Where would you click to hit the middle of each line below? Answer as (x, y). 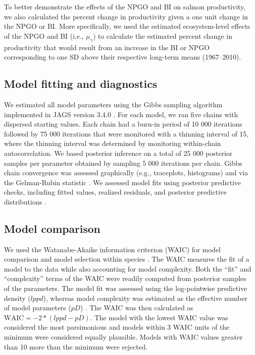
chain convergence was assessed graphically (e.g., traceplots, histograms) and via (126, 173)
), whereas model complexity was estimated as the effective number (145, 298)
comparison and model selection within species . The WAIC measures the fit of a (127, 259)
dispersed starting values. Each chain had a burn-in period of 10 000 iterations (123, 124)
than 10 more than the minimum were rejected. (76, 346)
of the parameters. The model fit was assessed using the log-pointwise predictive (126, 288)
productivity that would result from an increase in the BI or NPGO (107, 47)
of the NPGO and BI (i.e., (44, 35)
